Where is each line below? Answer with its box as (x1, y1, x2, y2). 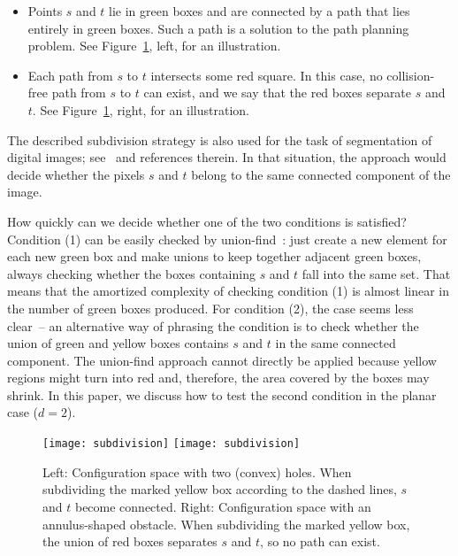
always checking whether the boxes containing (7, 264, 256, 282)
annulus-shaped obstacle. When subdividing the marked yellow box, (42, 514, 410, 533)
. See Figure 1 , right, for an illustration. (32, 100, 249, 119)
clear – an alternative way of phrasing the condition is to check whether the (7, 316, 419, 335)
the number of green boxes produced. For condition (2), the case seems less (7, 298, 414, 317)
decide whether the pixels (7, 165, 145, 183)
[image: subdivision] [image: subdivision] (42, 437, 301, 451)
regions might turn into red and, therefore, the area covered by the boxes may (7, 368, 430, 387)
